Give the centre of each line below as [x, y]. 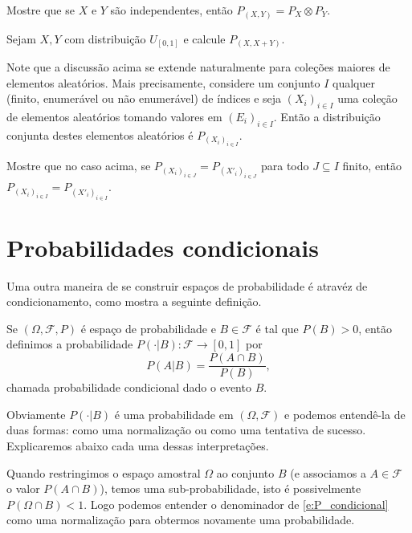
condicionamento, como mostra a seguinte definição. [134, 301]
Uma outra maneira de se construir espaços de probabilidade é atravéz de [187, 285]
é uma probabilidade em [174, 414]
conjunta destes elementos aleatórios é [100, 134]
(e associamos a [328, 472]
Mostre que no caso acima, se [79, 166]
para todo [285, 166]
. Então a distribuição [327, 117]
